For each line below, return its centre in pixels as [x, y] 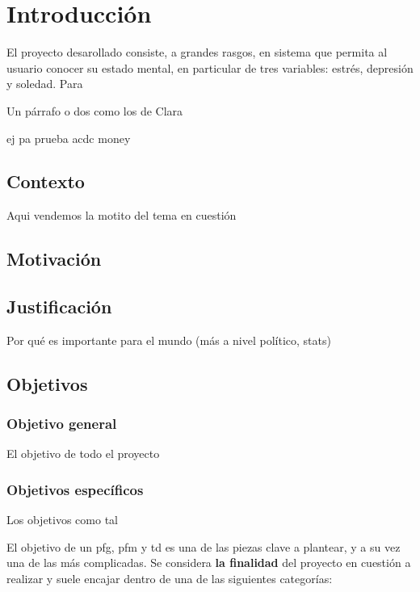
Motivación [54, 259]
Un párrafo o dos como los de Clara [95, 110]
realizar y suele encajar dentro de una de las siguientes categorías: [170, 579]
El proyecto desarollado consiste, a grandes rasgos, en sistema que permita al [197, 52]
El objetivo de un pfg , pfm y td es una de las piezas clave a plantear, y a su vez [204, 546]
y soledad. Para [45, 84]
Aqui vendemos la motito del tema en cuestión [122, 215]
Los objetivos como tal [62, 520]
